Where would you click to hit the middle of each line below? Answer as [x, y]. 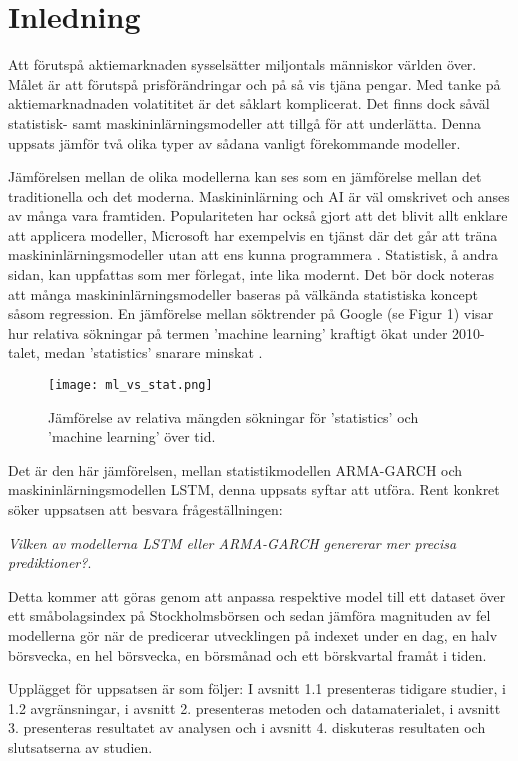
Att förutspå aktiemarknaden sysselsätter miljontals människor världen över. [242, 64]
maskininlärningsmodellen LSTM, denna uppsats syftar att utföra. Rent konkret [254, 489]
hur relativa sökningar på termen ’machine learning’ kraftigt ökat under [228, 332]
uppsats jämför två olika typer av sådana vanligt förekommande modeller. [234, 142]
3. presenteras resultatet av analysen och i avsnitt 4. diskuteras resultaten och [247, 727]
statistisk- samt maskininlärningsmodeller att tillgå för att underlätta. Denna [244, 122]
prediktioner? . [50, 562]
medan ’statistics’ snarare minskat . [153, 352]
